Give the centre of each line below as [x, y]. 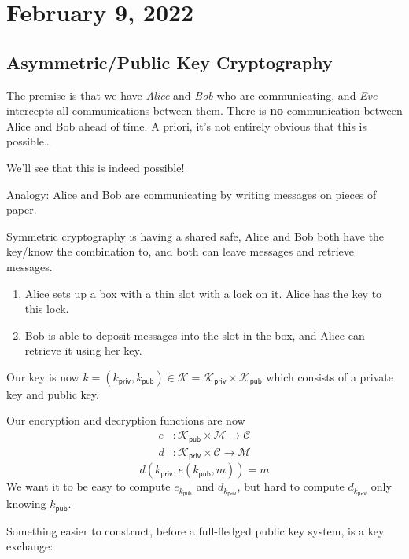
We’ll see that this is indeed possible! [96, 167]
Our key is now [43, 376]
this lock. [47, 309]
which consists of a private [330, 376]
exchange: [30, 546]
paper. [22, 210]
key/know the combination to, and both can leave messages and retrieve [181, 251]
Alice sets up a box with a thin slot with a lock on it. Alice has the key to [203, 293]
